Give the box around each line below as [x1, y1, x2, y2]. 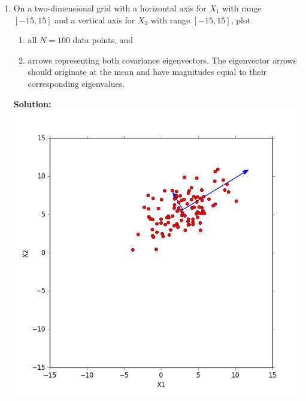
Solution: [13, 97, 51, 110]
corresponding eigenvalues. [28, 77, 125, 89]
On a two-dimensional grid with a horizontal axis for [13, 2, 207, 14]
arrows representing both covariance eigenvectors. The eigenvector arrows [28, 53, 297, 66]
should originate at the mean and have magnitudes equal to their [28, 65, 267, 78]
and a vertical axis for [54, 13, 135, 26]
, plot [231, 13, 251, 26]
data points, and [72, 34, 134, 46]
